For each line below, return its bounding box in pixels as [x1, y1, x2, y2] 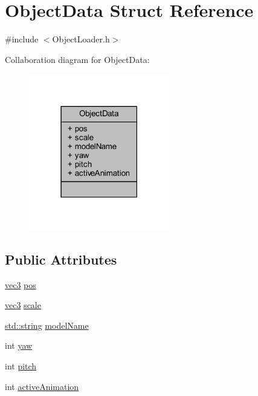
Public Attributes [5, 249, 117, 268]
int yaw [5, 339, 33, 352]
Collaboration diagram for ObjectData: [5, 53, 150, 65]
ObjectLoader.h [52, 33, 110, 45]
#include [5, 33, 39, 45]
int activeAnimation [5, 380, 79, 392]
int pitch [5, 360, 37, 372]
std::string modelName [5, 318, 89, 331]
